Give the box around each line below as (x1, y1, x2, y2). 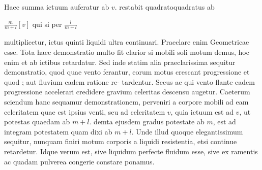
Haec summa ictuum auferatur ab (4, 2, 109, 12)
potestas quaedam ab (4, 116, 70, 127)
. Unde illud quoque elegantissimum (131, 126, 243, 137)
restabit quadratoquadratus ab (119, 2, 215, 12)
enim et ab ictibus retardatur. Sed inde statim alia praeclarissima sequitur (4, 56, 236, 67)
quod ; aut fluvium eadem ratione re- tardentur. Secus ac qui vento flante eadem (4, 76, 255, 87)
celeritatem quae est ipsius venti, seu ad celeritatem (4, 106, 165, 117)
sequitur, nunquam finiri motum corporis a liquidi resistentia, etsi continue (4, 136, 237, 147)
